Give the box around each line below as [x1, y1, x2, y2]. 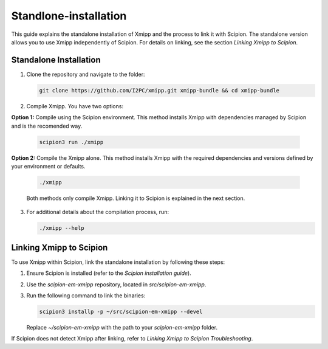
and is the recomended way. [11, 122, 83, 130]
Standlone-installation [11, 9, 127, 22]
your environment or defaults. [11, 162, 86, 170]
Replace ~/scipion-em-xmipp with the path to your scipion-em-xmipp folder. [26, 323, 218, 331]
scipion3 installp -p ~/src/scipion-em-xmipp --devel [39, 308, 203, 315]
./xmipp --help [39, 225, 84, 232]
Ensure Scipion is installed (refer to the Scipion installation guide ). [26, 269, 191, 277]
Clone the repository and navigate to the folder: [26, 71, 145, 78]
